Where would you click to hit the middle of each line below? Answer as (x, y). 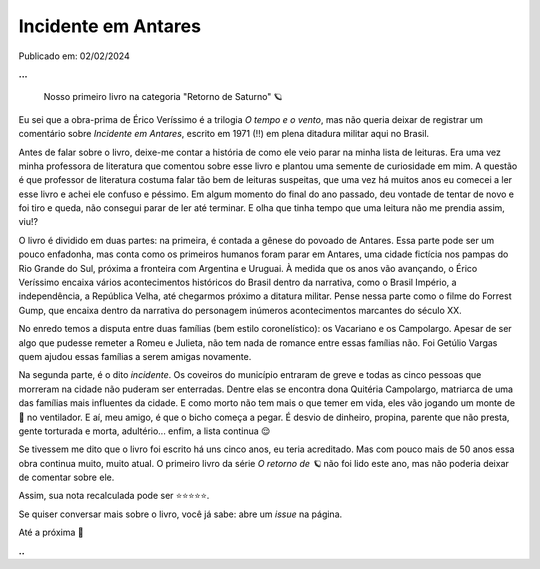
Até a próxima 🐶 (51, 532)
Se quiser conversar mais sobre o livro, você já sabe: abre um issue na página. (180, 514)
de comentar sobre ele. (66, 477)
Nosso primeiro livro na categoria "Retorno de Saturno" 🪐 (163, 97)
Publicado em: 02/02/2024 (74, 56)
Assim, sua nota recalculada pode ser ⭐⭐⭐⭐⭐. (114, 496)
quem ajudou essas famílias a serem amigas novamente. (135, 356)
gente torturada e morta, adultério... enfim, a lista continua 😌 (144, 431)
